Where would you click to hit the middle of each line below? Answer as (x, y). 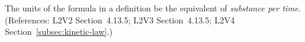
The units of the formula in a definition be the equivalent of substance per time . (153, 8)
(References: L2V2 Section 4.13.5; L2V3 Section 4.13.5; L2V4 (120, 19)
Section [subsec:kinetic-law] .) (59, 31)
